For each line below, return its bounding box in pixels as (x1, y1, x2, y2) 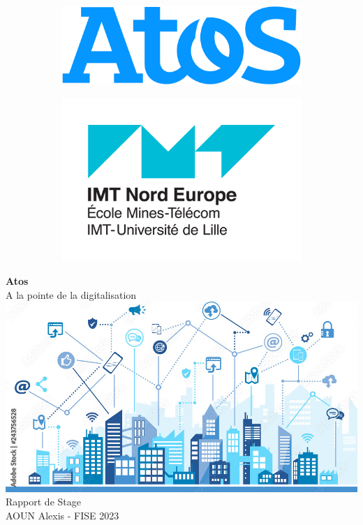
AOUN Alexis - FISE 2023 (6, 508, 119, 522)
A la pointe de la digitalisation (6, 287, 137, 302)
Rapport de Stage (6, 494, 81, 509)
